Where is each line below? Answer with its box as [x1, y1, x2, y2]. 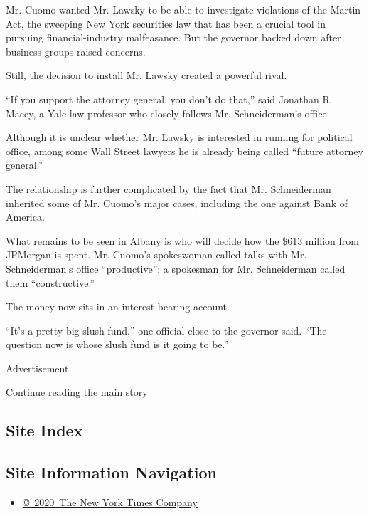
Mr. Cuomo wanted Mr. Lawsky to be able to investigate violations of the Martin [6, 2, 361, 16]
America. [6, 209, 45, 224]
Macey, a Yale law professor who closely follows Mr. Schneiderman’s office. [6, 105, 330, 120]
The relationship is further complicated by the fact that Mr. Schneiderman [6, 181, 331, 196]
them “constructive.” [6, 275, 95, 290]
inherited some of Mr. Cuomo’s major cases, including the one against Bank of [6, 195, 348, 210]
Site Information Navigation [6, 461, 217, 483]
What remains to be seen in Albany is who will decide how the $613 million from [6, 233, 359, 248]
